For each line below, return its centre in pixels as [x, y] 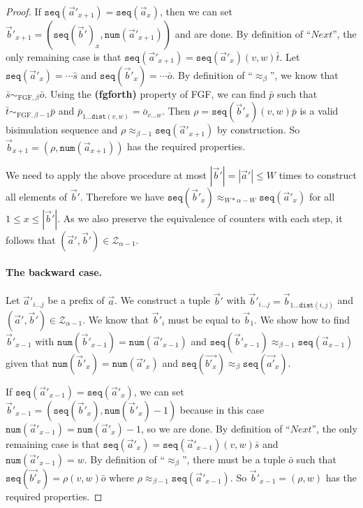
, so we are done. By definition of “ [215, 428]
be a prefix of [76, 300]
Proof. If [23, 11]
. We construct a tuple [163, 300]
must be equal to [204, 319]
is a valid [319, 111]
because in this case [222, 409]
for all [322, 196]
